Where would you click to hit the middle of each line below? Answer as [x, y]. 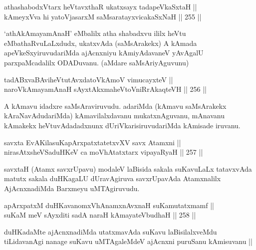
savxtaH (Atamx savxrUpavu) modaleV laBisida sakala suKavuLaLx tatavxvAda [128, 168]
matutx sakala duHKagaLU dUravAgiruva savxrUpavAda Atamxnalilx [113, 178]
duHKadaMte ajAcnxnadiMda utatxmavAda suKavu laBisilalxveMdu [111, 231]
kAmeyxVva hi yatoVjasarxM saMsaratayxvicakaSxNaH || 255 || [103, 16]
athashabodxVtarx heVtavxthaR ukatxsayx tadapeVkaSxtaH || [101, 6]
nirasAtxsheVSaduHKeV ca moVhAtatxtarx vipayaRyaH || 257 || [104, 152]
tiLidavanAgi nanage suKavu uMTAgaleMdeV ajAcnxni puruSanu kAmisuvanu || [128, 241]
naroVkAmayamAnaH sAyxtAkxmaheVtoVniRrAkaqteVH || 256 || [105, 89]
